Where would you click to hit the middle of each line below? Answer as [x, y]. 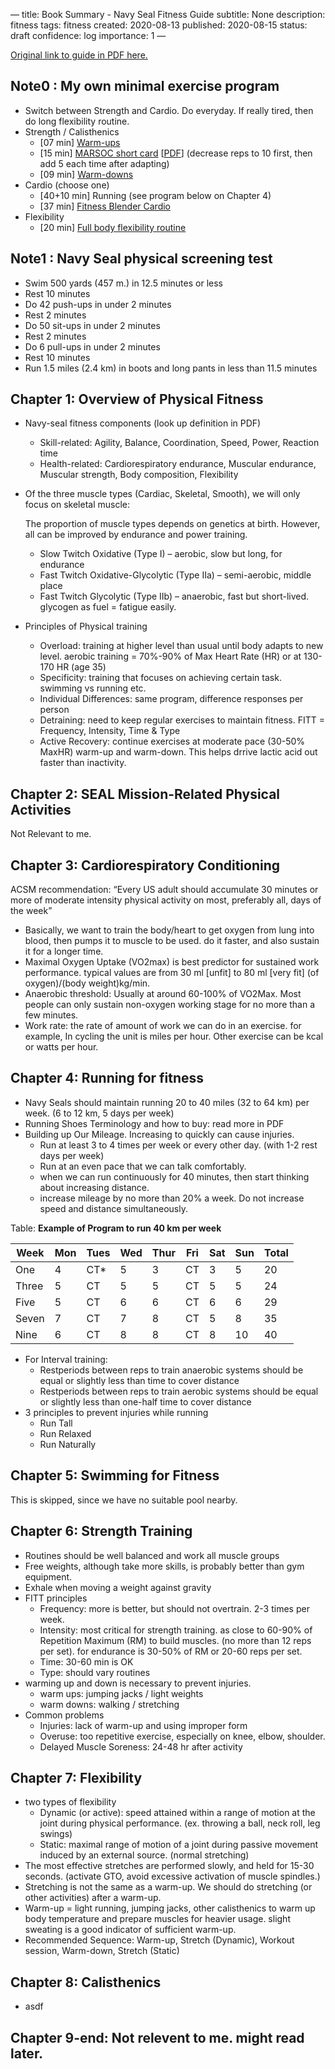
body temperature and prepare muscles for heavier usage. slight [157, 1919]
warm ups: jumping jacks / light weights [121, 1693]
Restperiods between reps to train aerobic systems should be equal [179, 1391]
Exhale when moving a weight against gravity [118, 1587]
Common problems [64, 1715]
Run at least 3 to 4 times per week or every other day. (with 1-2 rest [178, 1145]
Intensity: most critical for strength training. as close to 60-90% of [176, 1630]
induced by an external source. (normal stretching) [144, 1855]
